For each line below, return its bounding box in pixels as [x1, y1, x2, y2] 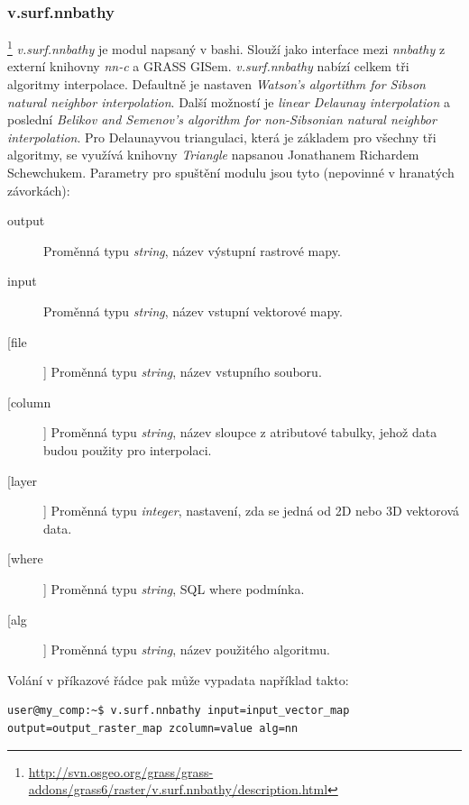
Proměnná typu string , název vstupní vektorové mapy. [43, 302, 343, 320]
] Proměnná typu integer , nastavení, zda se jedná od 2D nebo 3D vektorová [43, 501, 459, 520]
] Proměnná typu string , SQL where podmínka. [43, 579, 305, 598]
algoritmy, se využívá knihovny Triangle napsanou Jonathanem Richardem [7, 145, 419, 164]
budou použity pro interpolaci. [43, 440, 212, 459]
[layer [7, 471, 38, 489]
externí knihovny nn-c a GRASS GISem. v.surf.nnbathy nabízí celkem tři [7, 57, 409, 76]
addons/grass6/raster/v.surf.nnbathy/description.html [28, 780, 328, 799]
